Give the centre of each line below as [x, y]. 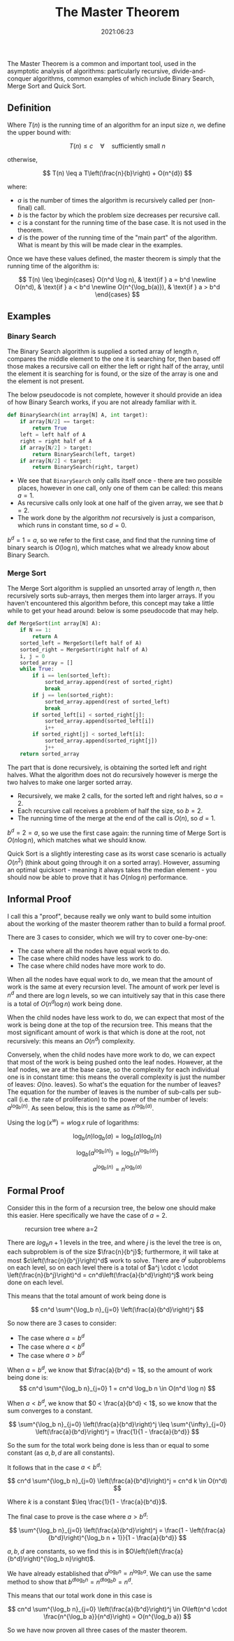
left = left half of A [53, 435]
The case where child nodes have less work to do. [90, 958]
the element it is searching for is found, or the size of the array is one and [113, 374]
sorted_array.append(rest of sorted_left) [107, 701]
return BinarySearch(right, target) [86, 467]
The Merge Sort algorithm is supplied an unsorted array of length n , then [112, 589]
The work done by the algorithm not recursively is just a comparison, [116, 518]
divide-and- [189, 71]
